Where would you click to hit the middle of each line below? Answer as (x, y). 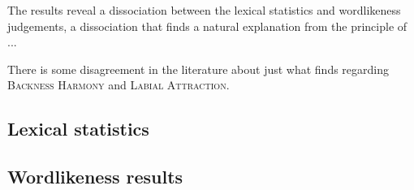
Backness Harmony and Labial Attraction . (119, 85)
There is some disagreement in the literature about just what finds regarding (198, 69)
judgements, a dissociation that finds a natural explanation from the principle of (207, 26)
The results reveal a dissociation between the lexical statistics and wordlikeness (204, 10)
